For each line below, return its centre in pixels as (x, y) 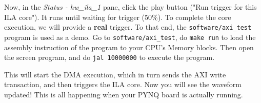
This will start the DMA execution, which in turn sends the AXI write (115, 74)
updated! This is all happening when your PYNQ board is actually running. (124, 94)
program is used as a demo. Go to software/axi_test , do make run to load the (130, 37)
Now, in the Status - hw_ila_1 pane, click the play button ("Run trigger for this (130, 7)
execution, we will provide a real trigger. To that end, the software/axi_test (128, 27)
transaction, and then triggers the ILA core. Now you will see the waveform (123, 84)
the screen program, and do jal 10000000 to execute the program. (109, 57)
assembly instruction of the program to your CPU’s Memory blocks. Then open (129, 47)
